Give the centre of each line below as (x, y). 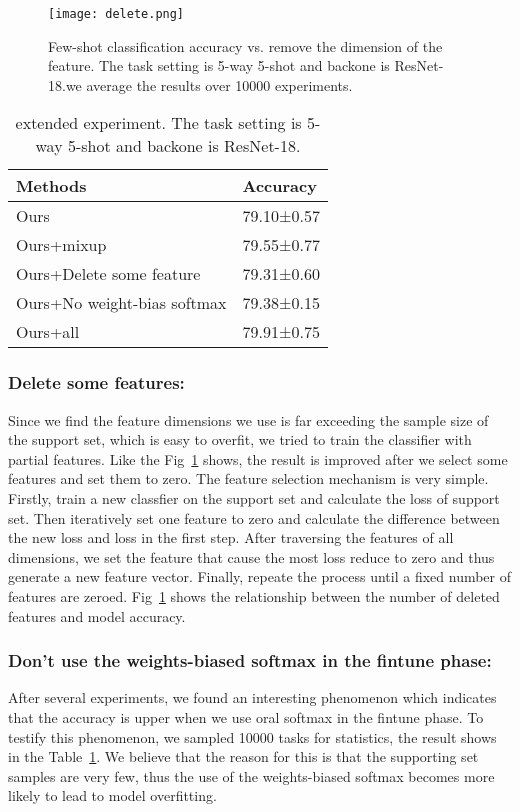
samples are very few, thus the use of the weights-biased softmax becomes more (251, 775)
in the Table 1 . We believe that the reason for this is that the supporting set (243, 756)
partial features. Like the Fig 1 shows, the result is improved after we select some (258, 458)
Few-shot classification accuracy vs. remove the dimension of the (245, 45)
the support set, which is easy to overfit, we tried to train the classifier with (240, 439)
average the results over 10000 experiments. (219, 84)
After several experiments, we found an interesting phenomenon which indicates (252, 697)
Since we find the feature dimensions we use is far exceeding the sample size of (248, 419)
